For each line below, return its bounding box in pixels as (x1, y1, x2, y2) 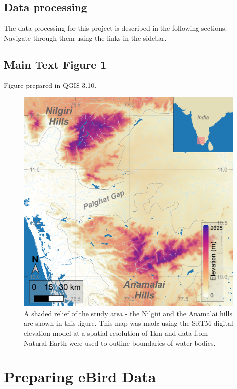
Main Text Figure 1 (4, 56, 107, 72)
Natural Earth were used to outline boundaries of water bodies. (24, 337, 216, 347)
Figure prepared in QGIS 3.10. (4, 80, 97, 90)
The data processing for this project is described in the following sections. (4, 23, 227, 33)
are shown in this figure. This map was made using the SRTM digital (24, 318, 233, 328)
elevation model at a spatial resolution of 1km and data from (24, 327, 208, 338)
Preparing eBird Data (4, 366, 156, 387)
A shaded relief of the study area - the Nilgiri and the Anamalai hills (24, 308, 232, 318)
